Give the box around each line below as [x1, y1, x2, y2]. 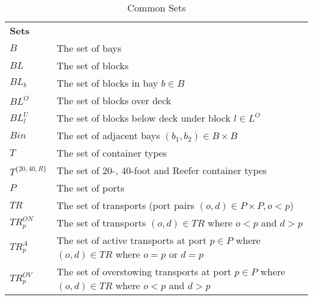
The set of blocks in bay [57, 76, 158, 90]
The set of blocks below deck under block [57, 111, 231, 125]
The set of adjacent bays [57, 128, 160, 142]
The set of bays [57, 41, 122, 55]
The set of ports [57, 181, 125, 195]
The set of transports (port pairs [57, 198, 194, 212]
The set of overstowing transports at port [57, 264, 232, 278]
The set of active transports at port [57, 233, 207, 247]
